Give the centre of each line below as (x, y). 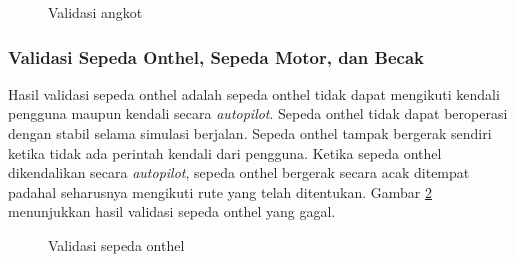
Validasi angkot (95, 12)
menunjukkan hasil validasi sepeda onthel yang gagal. (172, 211)
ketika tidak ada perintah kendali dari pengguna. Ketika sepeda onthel (225, 152)
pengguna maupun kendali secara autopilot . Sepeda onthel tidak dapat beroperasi (258, 113)
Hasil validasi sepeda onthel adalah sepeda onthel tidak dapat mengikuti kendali (254, 93)
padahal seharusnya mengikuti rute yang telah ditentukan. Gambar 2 (220, 191)
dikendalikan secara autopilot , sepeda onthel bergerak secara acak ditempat (239, 172)
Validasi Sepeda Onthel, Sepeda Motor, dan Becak (216, 56)
